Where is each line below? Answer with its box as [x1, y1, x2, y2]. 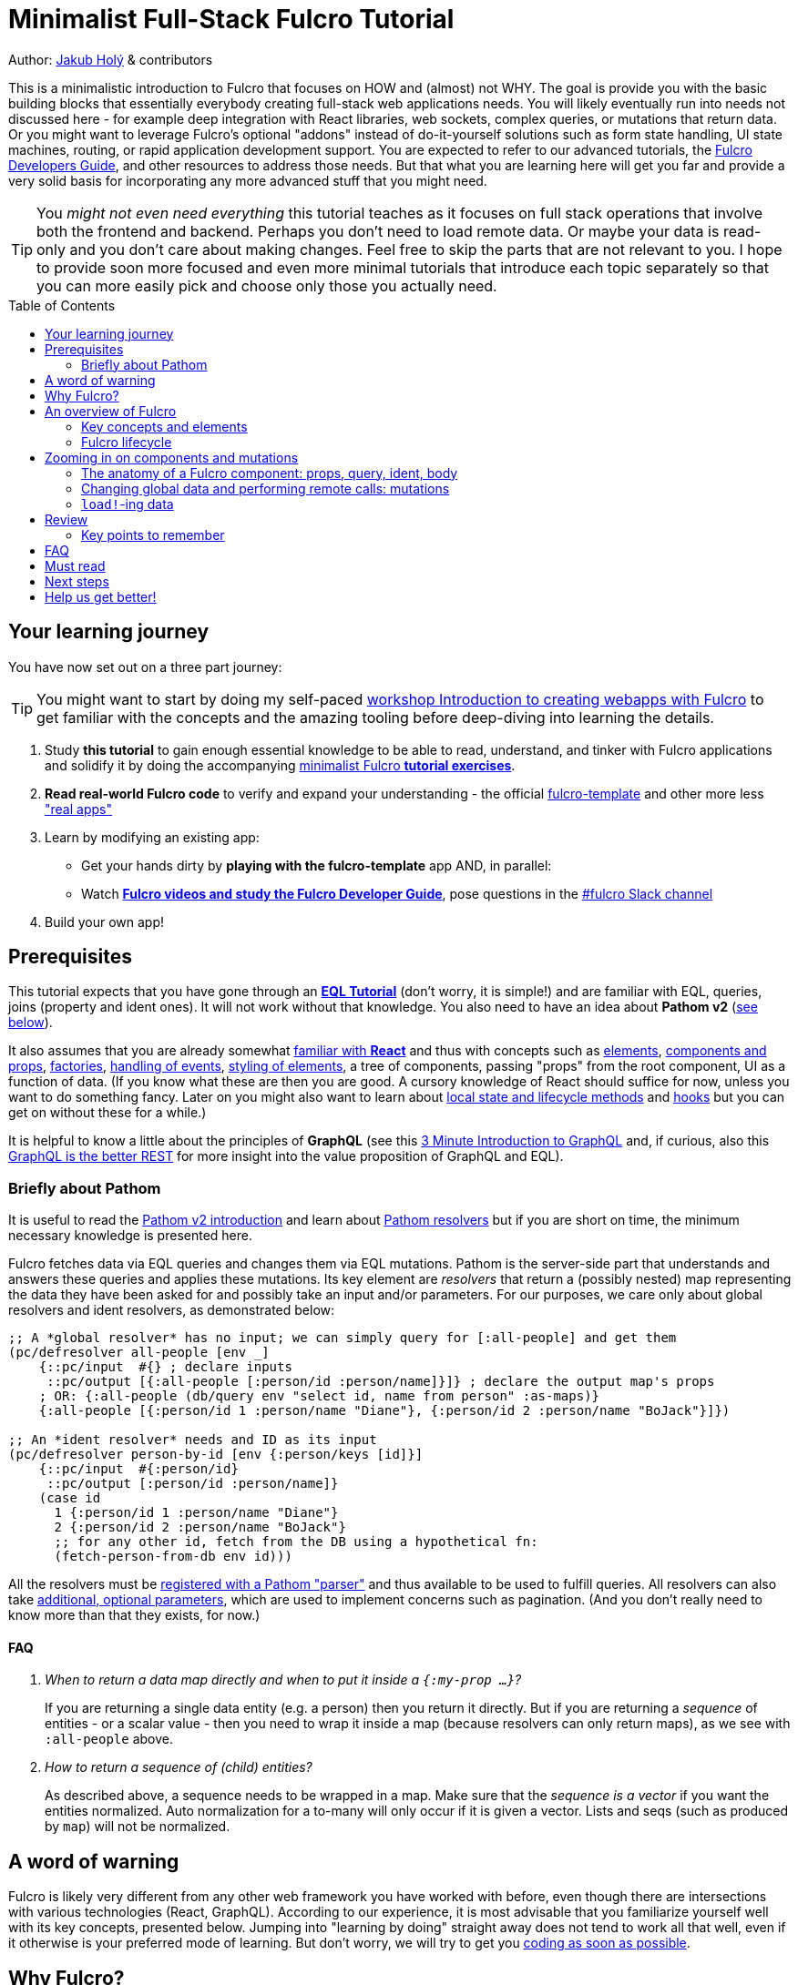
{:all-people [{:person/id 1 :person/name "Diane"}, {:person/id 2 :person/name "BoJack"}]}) [38, 1403, 731, 1419]
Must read [45, 557, 106, 574]
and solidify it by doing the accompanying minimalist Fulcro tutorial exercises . [45, 757, 516, 773]
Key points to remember [81, 526, 225, 543]
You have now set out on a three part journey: [8, 658, 282, 675]
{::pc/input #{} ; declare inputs [38, 1359, 292, 1375]
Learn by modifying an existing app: [45, 829, 260, 845]
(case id [38, 1491, 101, 1506]
